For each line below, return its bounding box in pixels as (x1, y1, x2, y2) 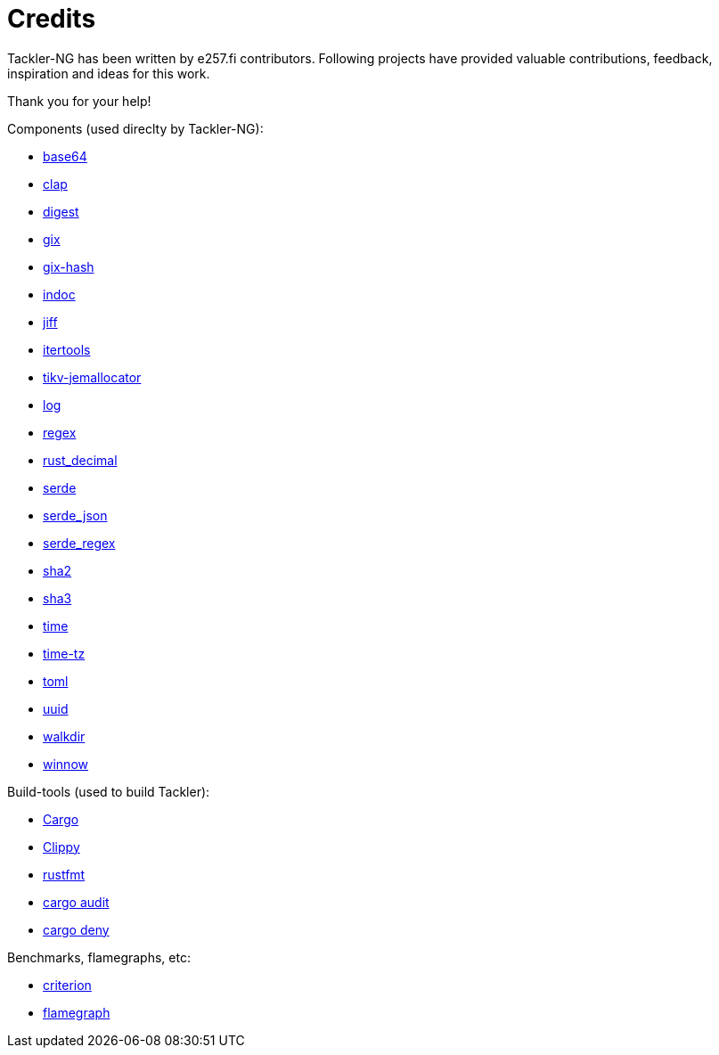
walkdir (43, 728, 86, 744)
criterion (43, 977, 92, 993)
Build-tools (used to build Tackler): (7, 783, 210, 799)
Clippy (43, 838, 80, 855)
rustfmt (43, 866, 86, 882)
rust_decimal (43, 452, 118, 468)
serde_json (43, 507, 108, 523)
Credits (7, 4, 96, 34)
